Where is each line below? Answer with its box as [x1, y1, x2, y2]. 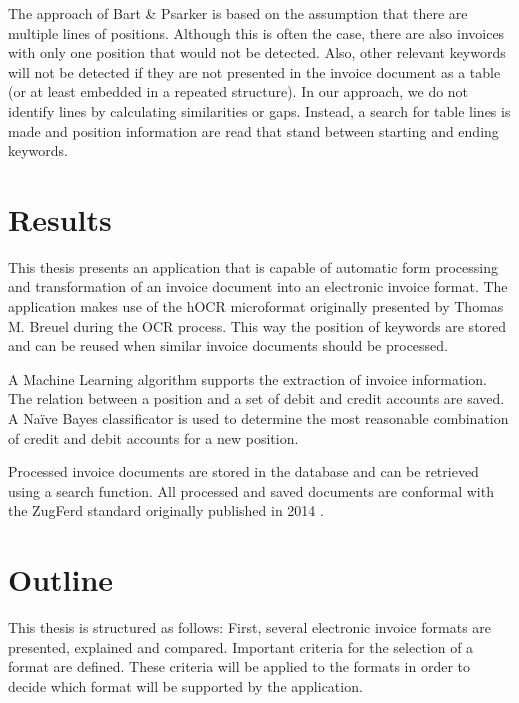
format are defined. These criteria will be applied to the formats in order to [8, 656, 471, 677]
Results [8, 198, 112, 239]
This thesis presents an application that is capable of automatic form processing [8, 256, 498, 277]
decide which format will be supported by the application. [8, 675, 363, 696]
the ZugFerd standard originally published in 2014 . [8, 500, 324, 521]
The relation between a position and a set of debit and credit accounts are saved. [8, 388, 505, 409]
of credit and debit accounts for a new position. [8, 427, 299, 448]
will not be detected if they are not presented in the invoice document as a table [8, 61, 501, 82]
